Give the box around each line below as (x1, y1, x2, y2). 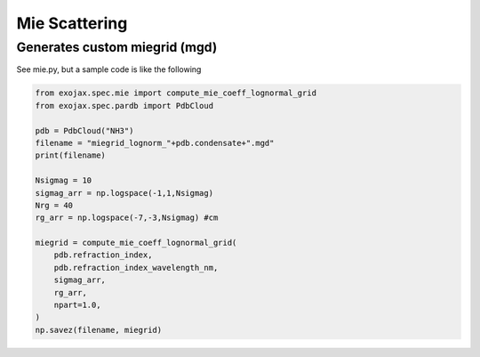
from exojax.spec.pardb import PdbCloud (35, 101, 213, 110)
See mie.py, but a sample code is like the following (16, 64, 202, 75)
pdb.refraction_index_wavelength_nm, (53, 263, 219, 272)
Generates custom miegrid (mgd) (16, 39, 218, 55)
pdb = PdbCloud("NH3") (35, 126, 134, 135)
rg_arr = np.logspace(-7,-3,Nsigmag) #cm (35, 213, 219, 223)
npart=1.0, (53, 300, 101, 311)
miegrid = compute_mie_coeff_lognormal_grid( (35, 238, 237, 248)
